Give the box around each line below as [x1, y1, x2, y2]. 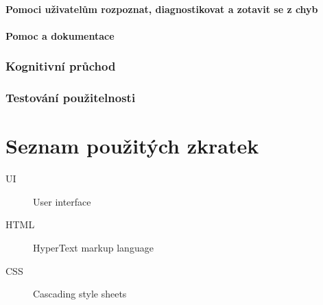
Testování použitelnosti [5, 89, 136, 106]
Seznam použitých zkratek [5, 132, 259, 160]
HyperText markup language [33, 240, 154, 254]
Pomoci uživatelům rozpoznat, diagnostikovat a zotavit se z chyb [5, 1, 318, 16]
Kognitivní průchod [5, 58, 116, 75]
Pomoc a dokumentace [5, 28, 115, 42]
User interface [33, 194, 91, 208]
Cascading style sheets [33, 286, 127, 301]
